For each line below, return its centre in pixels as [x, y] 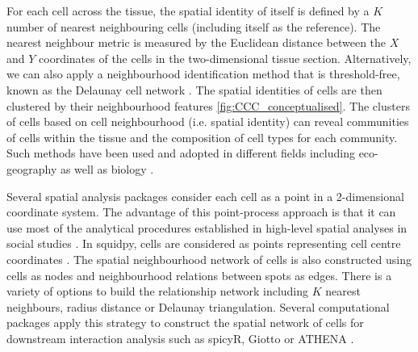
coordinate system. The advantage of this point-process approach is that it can [201, 212]
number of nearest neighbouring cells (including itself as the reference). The [194, 26]
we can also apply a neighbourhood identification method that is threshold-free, [203, 74]
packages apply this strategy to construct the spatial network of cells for [185, 323]
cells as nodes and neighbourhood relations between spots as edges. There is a [199, 275]
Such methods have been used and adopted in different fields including [181, 153]
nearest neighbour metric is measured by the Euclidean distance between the [196, 42]
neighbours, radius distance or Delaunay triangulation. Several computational [198, 306]
